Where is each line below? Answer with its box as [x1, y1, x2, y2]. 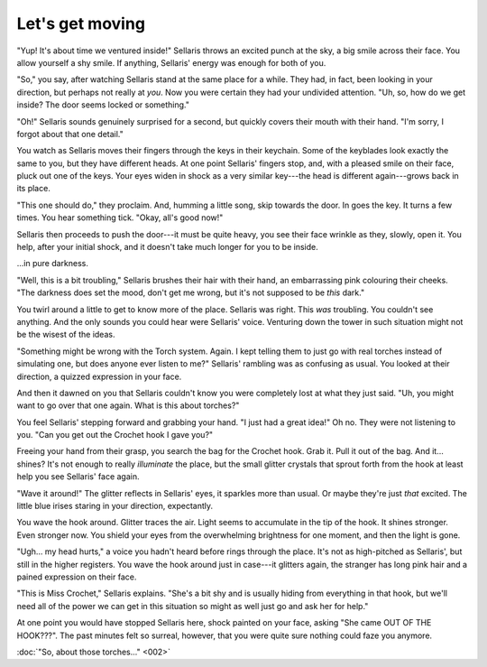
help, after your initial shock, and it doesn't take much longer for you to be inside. [16, 242, 319, 253]
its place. [16, 183, 51, 194]
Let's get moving [16, 14, 146, 33]
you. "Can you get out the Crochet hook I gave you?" [16, 430, 214, 440]
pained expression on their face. [16, 571, 137, 582]
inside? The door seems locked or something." [16, 99, 189, 110]
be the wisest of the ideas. [16, 329, 115, 340]
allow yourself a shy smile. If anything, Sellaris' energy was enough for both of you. [16, 57, 326, 68]
